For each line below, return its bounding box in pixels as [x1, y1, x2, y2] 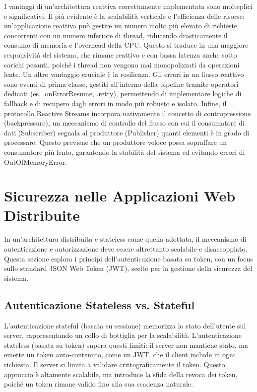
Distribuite [4, 205, 80, 225]
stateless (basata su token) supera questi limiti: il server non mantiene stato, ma [4, 339, 248, 350]
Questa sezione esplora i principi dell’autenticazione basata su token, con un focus [4, 253, 253, 263]
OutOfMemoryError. [4, 156, 67, 167]
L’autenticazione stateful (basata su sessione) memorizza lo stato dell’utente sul [4, 320, 246, 330]
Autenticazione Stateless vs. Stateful [4, 297, 195, 312]
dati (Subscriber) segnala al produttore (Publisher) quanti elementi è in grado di [4, 127, 250, 137]
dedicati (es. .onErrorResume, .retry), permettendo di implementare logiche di [4, 88, 242, 99]
